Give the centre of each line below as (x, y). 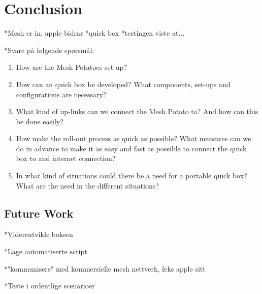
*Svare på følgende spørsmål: (49, 50)
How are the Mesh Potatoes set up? (72, 67)
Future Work (39, 213)
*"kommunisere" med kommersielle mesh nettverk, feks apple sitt (105, 268)
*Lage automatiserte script (46, 251)
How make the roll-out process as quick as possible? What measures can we (134, 138)
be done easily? (40, 121)
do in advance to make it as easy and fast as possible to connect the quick (131, 148)
